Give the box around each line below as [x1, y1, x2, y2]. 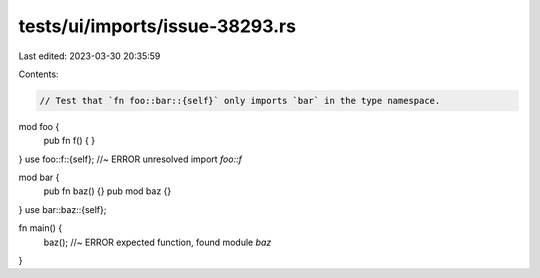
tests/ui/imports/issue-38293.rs [18, 15, 297, 37]
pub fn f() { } [43, 135, 95, 147]
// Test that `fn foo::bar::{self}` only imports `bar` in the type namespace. [39, 95, 441, 106]
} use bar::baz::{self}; [18, 203, 107, 215]
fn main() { [18, 222, 63, 234]
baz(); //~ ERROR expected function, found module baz [43, 236, 272, 248]
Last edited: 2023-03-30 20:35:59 [18, 50, 161, 62]
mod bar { [18, 171, 60, 184]
